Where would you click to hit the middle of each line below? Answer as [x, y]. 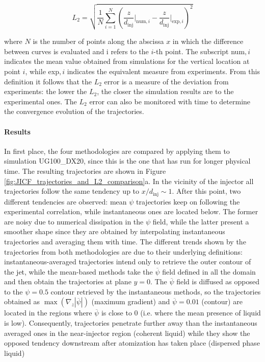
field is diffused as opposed [218, 281]
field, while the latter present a [201, 221]
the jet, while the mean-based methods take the [78, 271]
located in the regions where [48, 313]
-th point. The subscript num [199, 51]
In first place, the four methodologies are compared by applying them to [117, 151]
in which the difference [208, 41]
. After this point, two [206, 191]
